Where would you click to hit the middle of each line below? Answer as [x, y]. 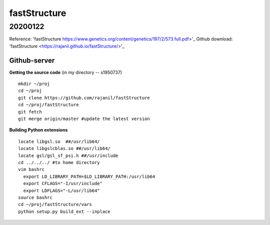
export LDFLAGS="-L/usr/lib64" [61, 190]
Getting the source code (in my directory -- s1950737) [66, 72]
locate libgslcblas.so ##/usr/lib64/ [64, 148]
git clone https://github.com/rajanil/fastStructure [84, 98]
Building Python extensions [38, 130]
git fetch [30, 112]
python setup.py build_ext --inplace [64, 211]
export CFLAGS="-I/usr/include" [63, 183]
